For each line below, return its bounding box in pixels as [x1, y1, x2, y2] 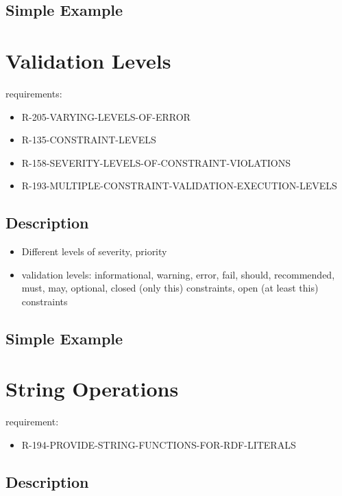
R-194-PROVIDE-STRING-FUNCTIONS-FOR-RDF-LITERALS [21, 437, 296, 451]
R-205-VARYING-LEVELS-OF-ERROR [21, 109, 191, 123]
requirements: [5, 86, 62, 100]
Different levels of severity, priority [21, 244, 167, 259]
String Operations [5, 375, 179, 403]
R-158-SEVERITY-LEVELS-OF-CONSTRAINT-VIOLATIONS [21, 155, 291, 169]
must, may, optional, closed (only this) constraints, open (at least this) [21, 281, 319, 295]
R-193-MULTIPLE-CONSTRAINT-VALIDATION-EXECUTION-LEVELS [21, 178, 337, 193]
